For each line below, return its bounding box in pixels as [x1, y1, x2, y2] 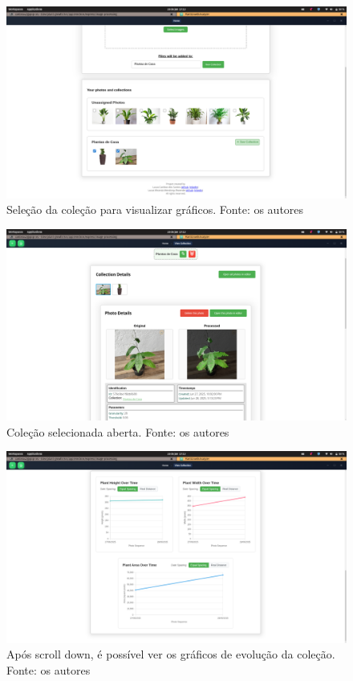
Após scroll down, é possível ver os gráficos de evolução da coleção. [6, 646, 335, 663]
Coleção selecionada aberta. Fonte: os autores [6, 423, 229, 440]
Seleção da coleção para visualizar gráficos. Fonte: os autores [6, 201, 304, 218]
